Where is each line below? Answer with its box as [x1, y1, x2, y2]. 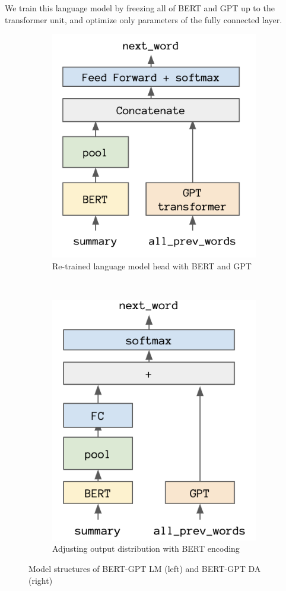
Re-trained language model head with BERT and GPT [52, 259, 252, 272]
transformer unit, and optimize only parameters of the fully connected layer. [5, 13, 282, 26]
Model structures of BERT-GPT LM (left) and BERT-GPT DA [28, 562, 261, 575]
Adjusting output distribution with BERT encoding [52, 542, 240, 555]
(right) [28, 574, 53, 586]
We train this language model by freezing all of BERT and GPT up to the [5, 2, 275, 14]
